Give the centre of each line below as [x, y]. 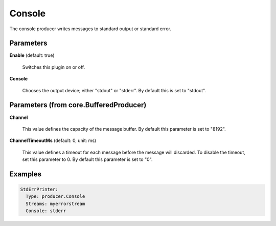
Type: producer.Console [55, 197]
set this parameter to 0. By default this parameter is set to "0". [87, 159]
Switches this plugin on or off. [54, 67]
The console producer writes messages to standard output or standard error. [90, 29]
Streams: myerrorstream [55, 203]
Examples [26, 174]
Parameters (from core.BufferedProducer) [78, 105]
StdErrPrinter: [39, 189]
